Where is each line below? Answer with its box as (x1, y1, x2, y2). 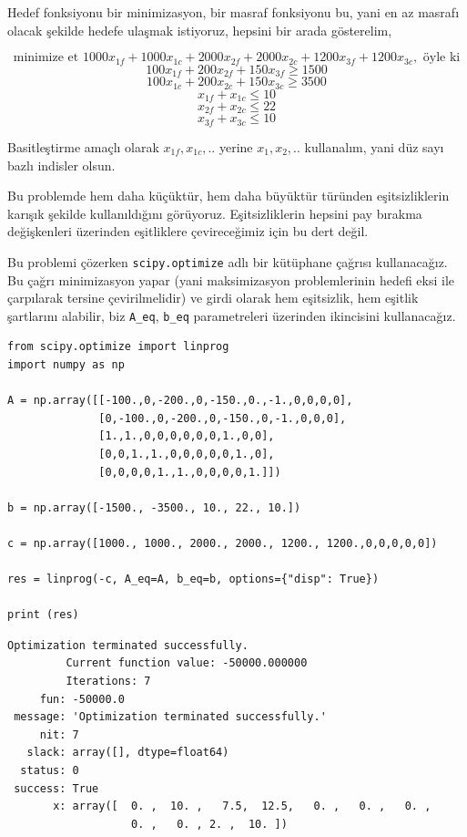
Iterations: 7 (66, 675, 151, 688)
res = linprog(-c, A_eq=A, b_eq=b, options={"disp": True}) (7, 573, 380, 586)
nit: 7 (39, 728, 79, 741)
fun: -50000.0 (39, 692, 125, 706)
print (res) (7, 608, 79, 622)
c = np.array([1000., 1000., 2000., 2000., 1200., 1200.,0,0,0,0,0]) (7, 536, 438, 550)
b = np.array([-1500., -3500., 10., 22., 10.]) (7, 501, 301, 514)
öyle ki (422, 51, 461, 65)
